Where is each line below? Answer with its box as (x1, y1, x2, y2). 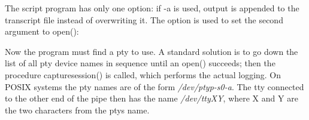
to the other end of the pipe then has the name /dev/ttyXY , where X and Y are (5, 92, 298, 104)
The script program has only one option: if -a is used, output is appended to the (5, 2, 299, 14)
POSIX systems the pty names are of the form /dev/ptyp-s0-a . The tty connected (5, 80, 304, 93)
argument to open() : (5, 25, 79, 38)
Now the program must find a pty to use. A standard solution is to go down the (5, 45, 298, 57)
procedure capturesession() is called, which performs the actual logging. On (5, 68, 281, 81)
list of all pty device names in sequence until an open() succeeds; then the (5, 57, 275, 69)
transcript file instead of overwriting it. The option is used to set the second (5, 13, 283, 26)
